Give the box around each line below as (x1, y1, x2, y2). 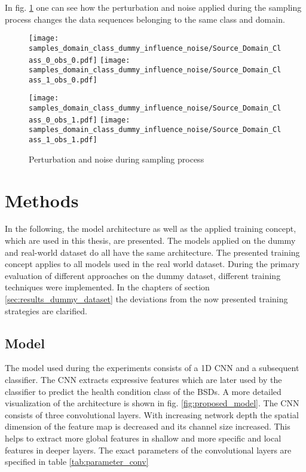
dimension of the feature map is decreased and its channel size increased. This (5, 420, 290, 433)
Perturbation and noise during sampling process (29, 152, 204, 165)
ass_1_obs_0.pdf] (29, 75, 97, 84)
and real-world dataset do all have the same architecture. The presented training (5, 246, 300, 258)
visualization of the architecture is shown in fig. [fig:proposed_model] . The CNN (5, 397, 299, 409)
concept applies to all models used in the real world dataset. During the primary (5, 258, 300, 270)
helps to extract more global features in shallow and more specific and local (5, 431, 281, 444)
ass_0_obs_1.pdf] (29, 115, 97, 124)
